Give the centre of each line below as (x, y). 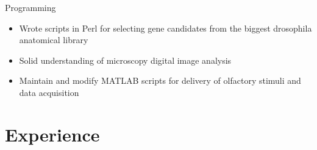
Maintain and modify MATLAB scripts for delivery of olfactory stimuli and (160, 80)
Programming (30, 7)
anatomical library (54, 40)
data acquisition (49, 92)
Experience (52, 134)
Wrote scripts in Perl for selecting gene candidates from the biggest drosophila (166, 28)
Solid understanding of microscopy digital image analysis (125, 60)
